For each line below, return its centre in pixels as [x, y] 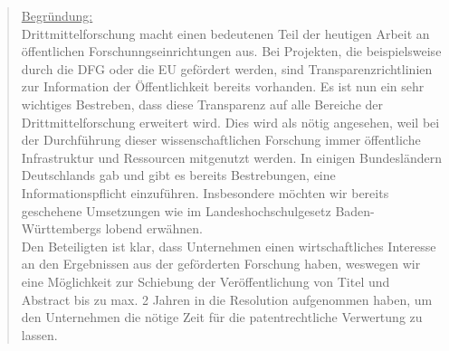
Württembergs [61, 228]
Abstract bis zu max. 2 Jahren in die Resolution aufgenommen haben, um [227, 299]
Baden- [355, 210]
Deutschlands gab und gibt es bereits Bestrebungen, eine [178, 175]
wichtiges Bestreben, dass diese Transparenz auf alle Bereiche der [202, 104]
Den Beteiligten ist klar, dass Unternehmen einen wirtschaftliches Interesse [229, 246]
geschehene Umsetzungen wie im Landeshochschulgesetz [176, 210]
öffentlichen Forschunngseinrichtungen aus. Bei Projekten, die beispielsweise [231, 51]
